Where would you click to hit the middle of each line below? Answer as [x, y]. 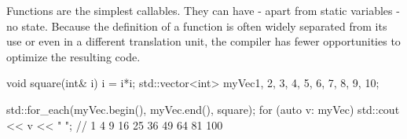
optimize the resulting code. [73, 56]
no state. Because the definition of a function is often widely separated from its [197, 26]
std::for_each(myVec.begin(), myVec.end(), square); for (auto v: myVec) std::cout [203, 109]
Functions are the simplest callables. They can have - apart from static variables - [203, 10]
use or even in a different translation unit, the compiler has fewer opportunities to [203, 41]
